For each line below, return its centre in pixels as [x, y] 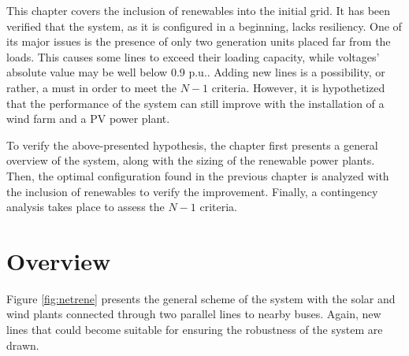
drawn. [23, 345]
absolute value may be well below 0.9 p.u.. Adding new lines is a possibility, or [196, 72]
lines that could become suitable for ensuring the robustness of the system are [195, 330]
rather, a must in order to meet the [92, 87]
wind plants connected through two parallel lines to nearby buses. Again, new [194, 314]
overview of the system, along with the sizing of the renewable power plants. [191, 160]
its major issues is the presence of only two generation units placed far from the [199, 41]
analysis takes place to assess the [86, 207]
